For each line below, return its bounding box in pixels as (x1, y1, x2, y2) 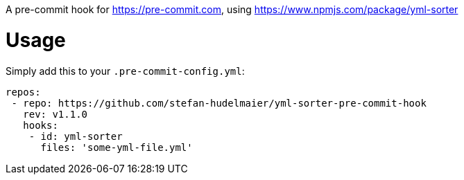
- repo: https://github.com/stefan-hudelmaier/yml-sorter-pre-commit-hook (11, 97, 427, 109)
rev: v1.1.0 (23, 108, 88, 120)
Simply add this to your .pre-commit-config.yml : (6, 64, 245, 77)
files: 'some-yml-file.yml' (40, 141, 193, 153)
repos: (6, 86, 41, 98)
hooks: (23, 119, 58, 131)
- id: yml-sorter (28, 130, 123, 142)
